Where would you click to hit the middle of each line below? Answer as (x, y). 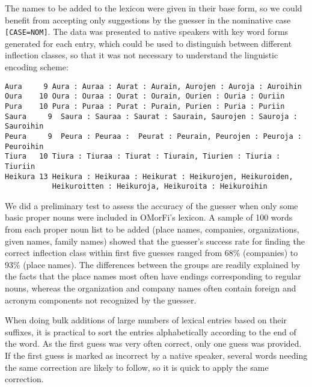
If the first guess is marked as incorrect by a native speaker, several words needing (156, 355)
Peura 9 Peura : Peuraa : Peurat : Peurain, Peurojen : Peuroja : (153, 136)
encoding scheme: (37, 67)
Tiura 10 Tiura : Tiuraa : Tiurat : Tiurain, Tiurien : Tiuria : (143, 157)
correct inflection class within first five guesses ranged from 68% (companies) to (151, 253)
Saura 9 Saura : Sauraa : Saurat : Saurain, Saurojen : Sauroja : (151, 116)
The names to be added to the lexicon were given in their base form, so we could (154, 8)
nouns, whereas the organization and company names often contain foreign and (151, 288)
